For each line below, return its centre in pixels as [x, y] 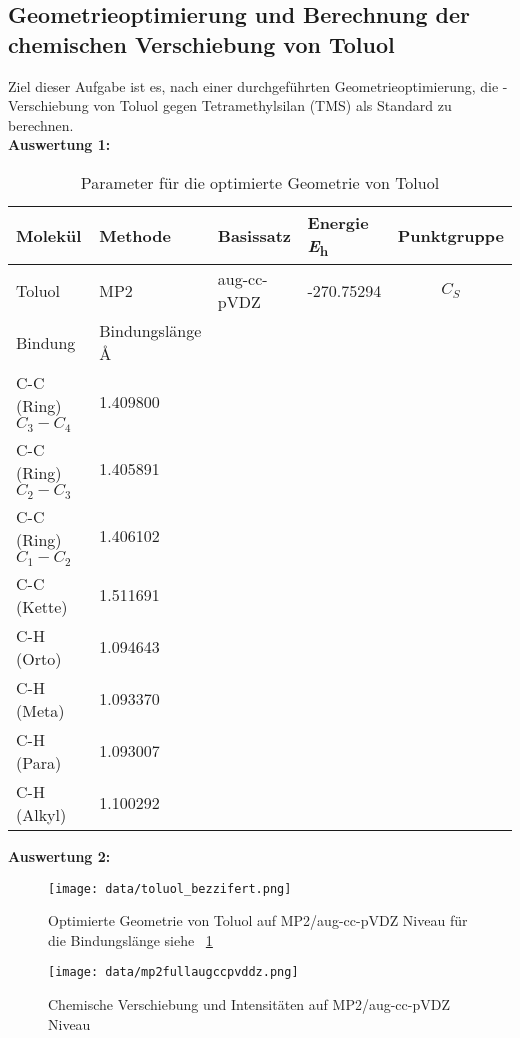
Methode [135, 236]
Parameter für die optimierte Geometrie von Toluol [260, 182]
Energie [338, 222]
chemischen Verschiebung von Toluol [201, 43]
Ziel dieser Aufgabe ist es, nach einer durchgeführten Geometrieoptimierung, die [253, 85]
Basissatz [254, 236]
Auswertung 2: [59, 855]
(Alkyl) [41, 814]
